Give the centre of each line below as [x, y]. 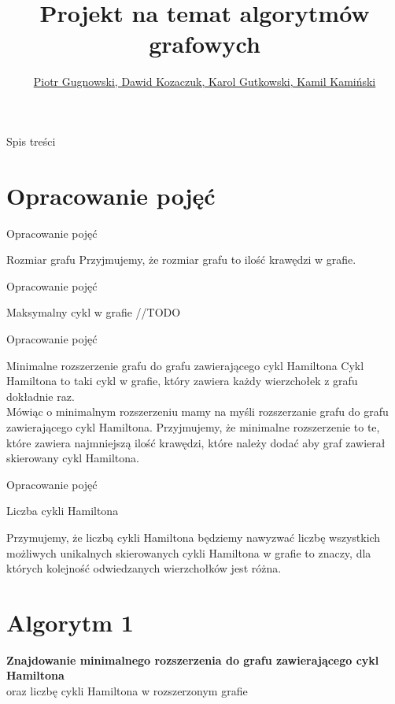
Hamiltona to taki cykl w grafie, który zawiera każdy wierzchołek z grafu [182, 381]
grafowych [205, 44]
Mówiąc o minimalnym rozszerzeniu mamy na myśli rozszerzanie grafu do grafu [197, 411]
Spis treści [31, 141]
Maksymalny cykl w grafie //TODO [94, 312]
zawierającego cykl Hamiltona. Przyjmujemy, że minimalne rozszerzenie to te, [193, 426]
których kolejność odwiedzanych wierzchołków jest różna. [144, 568]
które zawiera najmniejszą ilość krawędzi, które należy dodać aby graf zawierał [196, 442]
